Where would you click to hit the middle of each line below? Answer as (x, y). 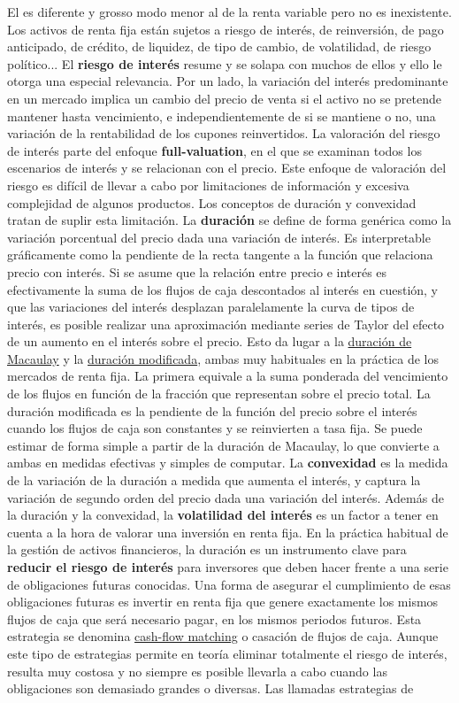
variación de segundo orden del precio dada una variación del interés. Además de (226, 497)
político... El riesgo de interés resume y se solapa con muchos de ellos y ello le (225, 63)
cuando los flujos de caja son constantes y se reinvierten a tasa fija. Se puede (215, 428)
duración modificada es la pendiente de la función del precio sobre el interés (212, 410)
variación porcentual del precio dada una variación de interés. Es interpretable (219, 237)
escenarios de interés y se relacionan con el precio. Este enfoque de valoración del (227, 168)
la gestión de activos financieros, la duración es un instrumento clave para (207, 549)
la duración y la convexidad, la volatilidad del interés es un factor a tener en (223, 515)
